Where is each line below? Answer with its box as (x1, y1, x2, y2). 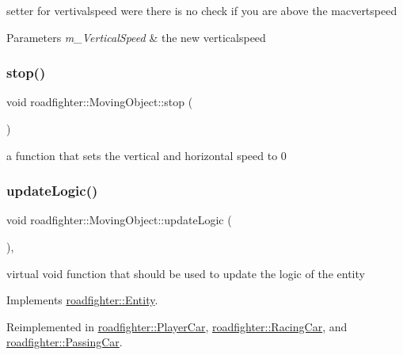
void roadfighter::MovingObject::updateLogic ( (6, 212, 232, 228)
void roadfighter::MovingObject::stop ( (6, 94, 193, 110)
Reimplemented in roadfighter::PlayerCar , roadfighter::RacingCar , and (6, 318, 348, 334)
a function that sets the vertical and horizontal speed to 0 (6, 147, 287, 163)
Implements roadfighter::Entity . (6, 292, 158, 308)
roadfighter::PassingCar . (6, 334, 123, 350)
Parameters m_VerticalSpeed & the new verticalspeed (6, 29, 266, 45)
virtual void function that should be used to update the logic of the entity (6, 265, 365, 281)
